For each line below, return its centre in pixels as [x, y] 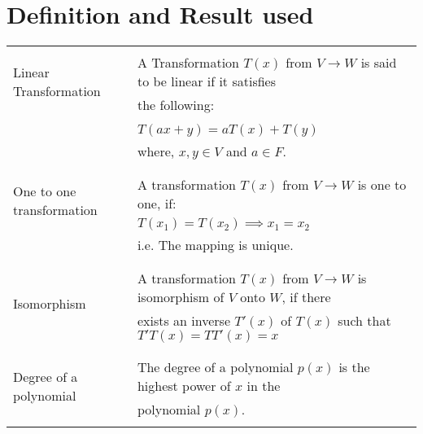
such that [364, 321]
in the [264, 386]
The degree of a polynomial [215, 367]
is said [379, 63]
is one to [382, 185]
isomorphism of [181, 297]
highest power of [184, 386]
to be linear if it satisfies [207, 81]
